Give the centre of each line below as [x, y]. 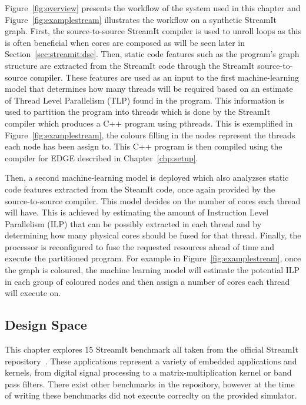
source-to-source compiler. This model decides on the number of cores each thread [153, 200]
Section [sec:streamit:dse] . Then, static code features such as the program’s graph [152, 54]
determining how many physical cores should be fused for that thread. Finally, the [153, 235]
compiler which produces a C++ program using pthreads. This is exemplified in [149, 123]
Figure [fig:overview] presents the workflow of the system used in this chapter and [153, 8]
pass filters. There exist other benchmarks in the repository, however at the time [150, 384]
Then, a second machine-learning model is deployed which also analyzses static [147, 177]
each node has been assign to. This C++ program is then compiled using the [144, 146]
